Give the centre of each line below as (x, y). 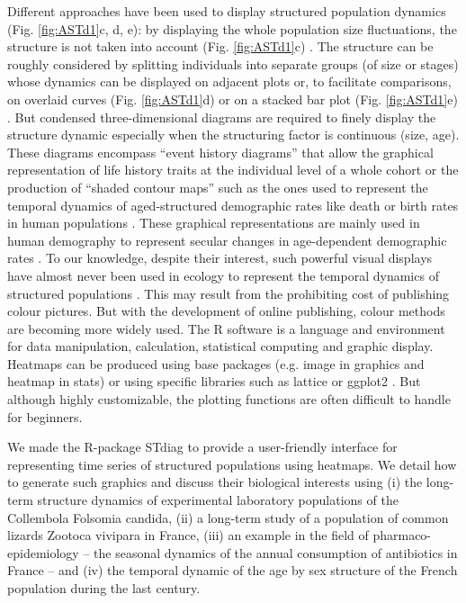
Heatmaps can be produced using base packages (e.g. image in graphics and (216, 363)
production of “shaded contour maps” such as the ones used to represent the (218, 187)
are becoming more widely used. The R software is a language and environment (226, 328)
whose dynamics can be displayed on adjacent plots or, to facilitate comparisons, (229, 81)
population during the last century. (104, 588)
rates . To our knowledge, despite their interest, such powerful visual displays (220, 258)
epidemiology (43, 552)
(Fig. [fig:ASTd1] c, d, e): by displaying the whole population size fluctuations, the (232, 28)
